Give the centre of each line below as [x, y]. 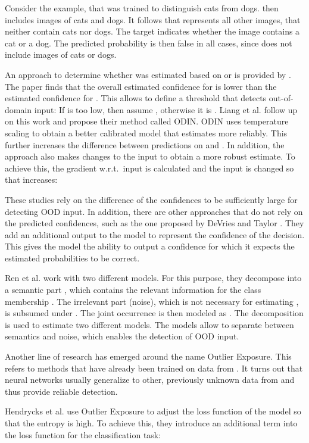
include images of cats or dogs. [61, 54]
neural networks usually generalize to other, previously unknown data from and [150, 380]
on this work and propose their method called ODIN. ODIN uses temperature [147, 121]
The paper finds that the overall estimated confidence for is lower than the [141, 86]
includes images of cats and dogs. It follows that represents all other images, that [153, 19]
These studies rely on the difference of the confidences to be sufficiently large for [151, 199]
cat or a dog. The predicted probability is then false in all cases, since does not [149, 43]
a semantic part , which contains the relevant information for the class [133, 290]
